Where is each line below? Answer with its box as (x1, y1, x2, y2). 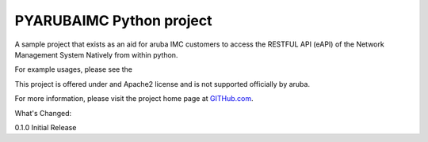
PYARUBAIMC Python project (14, 12, 212, 29)
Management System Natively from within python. (14, 50, 178, 59)
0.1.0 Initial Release (14, 122, 77, 132)
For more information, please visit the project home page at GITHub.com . (14, 94, 254, 103)
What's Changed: (14, 108, 72, 118)
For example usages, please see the (14, 65, 132, 74)
